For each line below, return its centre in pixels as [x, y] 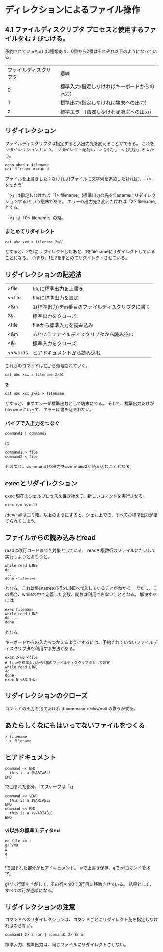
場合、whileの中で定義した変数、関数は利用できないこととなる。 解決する [83, 594]
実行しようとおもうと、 [28, 556]
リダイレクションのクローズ [46, 696]
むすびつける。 [46, 39]
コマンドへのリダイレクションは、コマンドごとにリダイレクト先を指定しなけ [81, 920]
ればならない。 [20, 926]
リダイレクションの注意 [40, 907]
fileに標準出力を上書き [58, 289]
